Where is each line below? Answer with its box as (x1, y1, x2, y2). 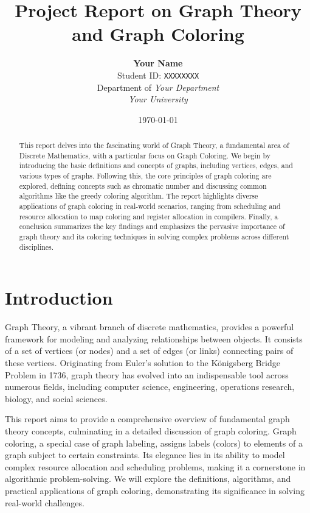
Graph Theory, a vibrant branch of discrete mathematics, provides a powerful (5, 320, 294, 333)
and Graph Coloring (72, 21, 244, 46)
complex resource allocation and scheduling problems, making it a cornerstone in (5, 460, 306, 473)
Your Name (133, 57, 183, 69)
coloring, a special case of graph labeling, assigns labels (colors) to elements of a (5, 436, 303, 449)
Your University (128, 93, 188, 105)
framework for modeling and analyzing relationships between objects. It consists (5, 332, 303, 345)
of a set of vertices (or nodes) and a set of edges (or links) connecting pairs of (5, 344, 294, 357)
